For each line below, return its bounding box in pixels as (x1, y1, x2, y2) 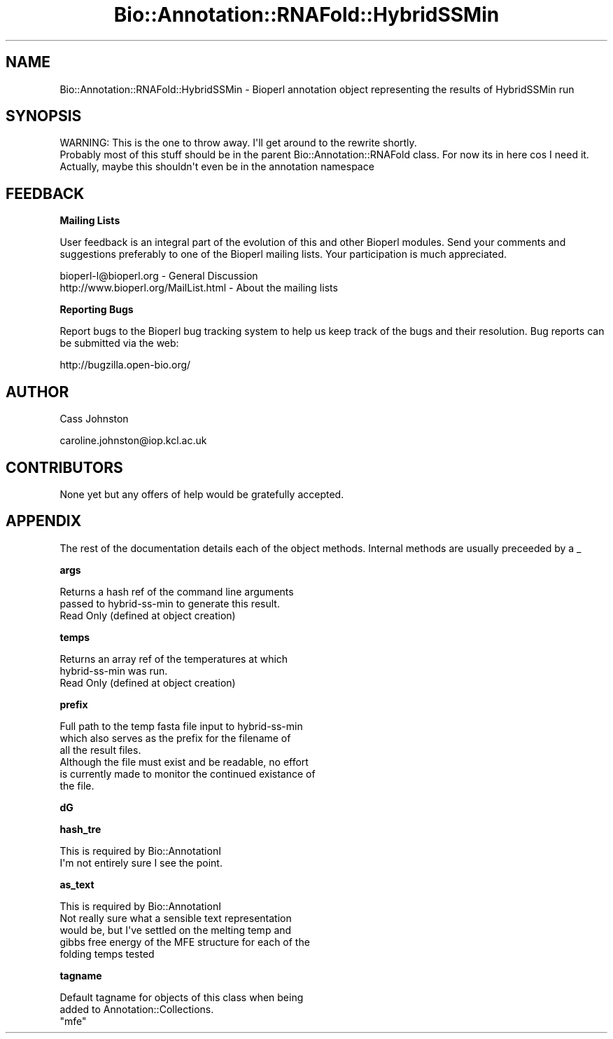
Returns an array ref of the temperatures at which (59, 652, 288, 665)
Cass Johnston (59, 413, 129, 425)
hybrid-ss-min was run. (59, 664, 168, 677)
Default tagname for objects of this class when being (59, 991, 304, 1003)
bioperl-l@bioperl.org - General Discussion (59, 270, 258, 282)
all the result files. (59, 743, 141, 756)
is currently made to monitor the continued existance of (59, 767, 316, 780)
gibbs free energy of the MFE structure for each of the (59, 935, 310, 948)
